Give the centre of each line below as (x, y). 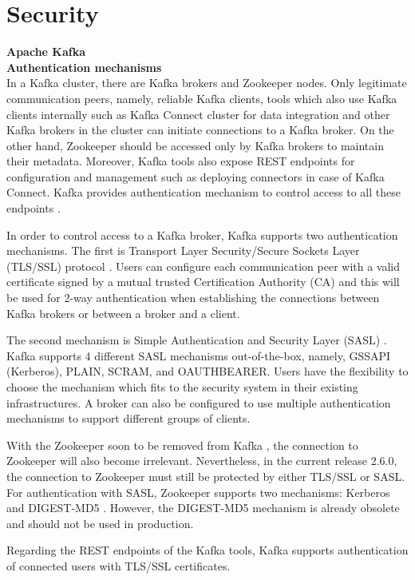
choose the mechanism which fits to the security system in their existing (182, 387)
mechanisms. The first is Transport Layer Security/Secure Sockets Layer (183, 250)
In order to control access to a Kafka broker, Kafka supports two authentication (202, 234)
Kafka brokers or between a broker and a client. (123, 313)
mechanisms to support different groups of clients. (128, 418)
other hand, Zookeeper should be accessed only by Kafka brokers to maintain (195, 145)
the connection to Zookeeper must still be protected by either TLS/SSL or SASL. (206, 476)
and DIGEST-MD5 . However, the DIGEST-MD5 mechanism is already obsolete (203, 508)
